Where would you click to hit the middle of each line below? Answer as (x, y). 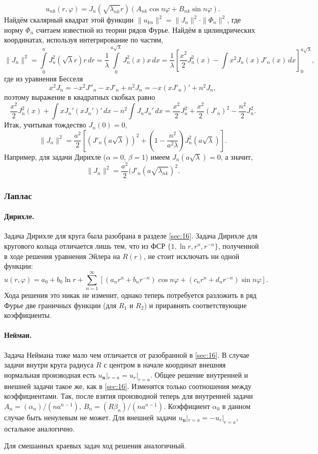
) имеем (158, 156)
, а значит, (237, 156)
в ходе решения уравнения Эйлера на (62, 256)
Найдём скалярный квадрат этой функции (69, 19)
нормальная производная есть (50, 374)
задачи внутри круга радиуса (49, 365)
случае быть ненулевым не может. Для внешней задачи (90, 417)
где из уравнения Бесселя (44, 79)
